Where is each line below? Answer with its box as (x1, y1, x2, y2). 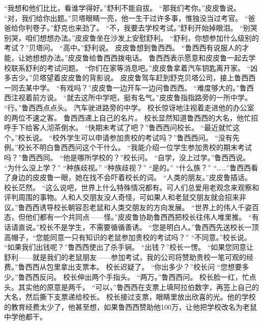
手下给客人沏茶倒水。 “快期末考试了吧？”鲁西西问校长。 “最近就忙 (11, 122, 233, 133)
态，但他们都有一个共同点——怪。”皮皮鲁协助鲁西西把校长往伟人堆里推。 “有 (4, 212, 259, 222)
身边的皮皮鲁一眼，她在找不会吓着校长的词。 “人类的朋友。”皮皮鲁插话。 (11, 172, 252, 183)
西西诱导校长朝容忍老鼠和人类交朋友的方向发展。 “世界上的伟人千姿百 (25, 201, 259, 212)
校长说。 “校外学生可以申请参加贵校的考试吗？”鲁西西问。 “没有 (18, 132, 232, 142)
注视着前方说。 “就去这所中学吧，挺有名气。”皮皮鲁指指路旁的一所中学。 (11, 92, 252, 103)
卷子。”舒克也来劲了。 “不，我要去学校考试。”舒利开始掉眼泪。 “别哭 (32, 22, 257, 33)
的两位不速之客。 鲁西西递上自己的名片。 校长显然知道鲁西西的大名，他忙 (4, 112, 251, 123)
